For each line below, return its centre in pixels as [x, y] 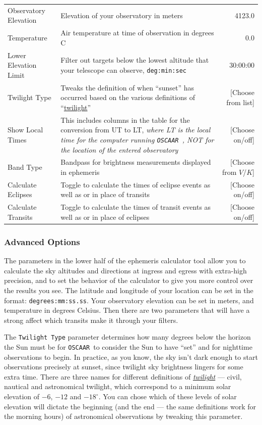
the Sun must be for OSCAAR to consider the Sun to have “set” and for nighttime [128, 347]
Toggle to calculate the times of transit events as [136, 207]
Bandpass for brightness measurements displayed [136, 162]
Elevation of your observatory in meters [122, 15]
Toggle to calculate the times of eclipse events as [136, 184]
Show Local [25, 130]
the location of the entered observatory [119, 149]
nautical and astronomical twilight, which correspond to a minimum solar [118, 386]
